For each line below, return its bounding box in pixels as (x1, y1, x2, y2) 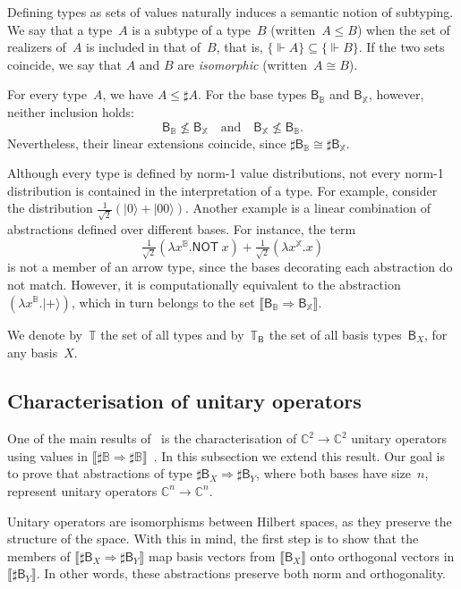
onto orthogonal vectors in (310, 546, 455, 565)
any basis (7, 343, 58, 362)
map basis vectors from (149, 546, 276, 565)
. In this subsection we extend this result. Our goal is (153, 446, 445, 465)
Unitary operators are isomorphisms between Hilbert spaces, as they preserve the (7, 511, 452, 530)
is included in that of (86, 38, 201, 56)
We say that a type (7, 20, 113, 38)
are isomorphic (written (177, 55, 307, 73)
